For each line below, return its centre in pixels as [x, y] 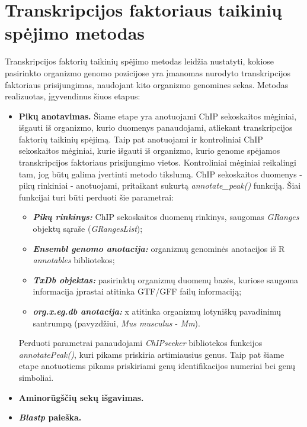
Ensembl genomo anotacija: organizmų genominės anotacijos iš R [159, 248]
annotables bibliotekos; [74, 260]
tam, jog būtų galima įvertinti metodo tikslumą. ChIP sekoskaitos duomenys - [160, 174]
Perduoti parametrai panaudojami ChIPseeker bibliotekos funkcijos [140, 343]
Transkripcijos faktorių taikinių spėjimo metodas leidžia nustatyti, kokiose [140, 61]
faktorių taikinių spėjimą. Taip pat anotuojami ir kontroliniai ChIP [141, 139]
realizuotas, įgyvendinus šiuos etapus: [73, 96]
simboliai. [36, 377]
